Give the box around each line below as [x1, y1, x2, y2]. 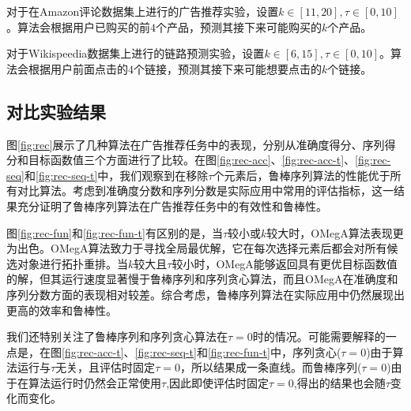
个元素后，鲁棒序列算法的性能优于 [213, 166, 390, 183]
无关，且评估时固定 [55, 359, 156, 376]
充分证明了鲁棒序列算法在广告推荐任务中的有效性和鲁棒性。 [17, 197, 327, 214]
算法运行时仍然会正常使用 [28, 374, 161, 390]
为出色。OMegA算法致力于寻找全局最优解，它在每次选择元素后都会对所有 [6, 240, 387, 256]
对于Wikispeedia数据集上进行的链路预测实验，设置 [6, 45, 265, 62]
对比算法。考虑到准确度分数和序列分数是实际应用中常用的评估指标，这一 [17, 182, 394, 199]
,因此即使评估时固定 [166, 374, 270, 390]
